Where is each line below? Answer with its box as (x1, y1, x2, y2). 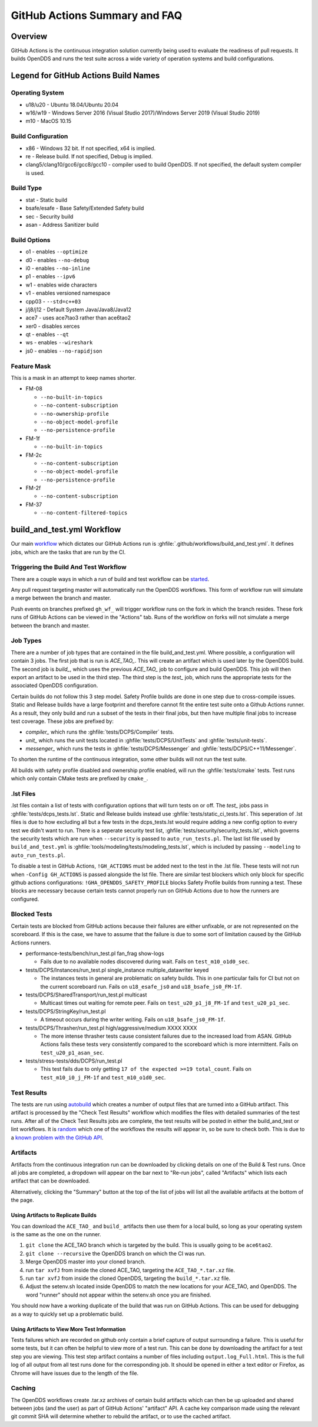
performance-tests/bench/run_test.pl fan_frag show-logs (25, 950, 164, 957)
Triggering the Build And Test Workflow (11, 563, 127, 571)
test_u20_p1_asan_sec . (40, 1049, 104, 1056)
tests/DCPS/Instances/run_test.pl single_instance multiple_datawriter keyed (25, 966, 209, 973)
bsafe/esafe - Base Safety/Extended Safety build (25, 204, 144, 212)
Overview (11, 31, 48, 41)
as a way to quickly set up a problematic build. (11, 1310, 124, 1317)
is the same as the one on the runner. (11, 1231, 101, 1238)
